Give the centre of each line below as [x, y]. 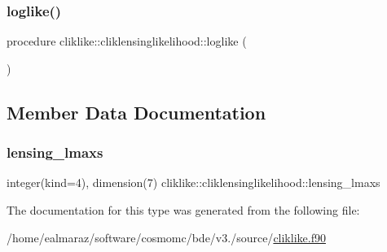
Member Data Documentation [136, 112]
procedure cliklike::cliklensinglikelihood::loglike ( [127, 41]
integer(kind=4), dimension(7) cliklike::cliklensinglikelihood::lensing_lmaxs [193, 182]
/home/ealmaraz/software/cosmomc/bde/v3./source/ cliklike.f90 [166, 237]
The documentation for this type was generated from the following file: [183, 210]
